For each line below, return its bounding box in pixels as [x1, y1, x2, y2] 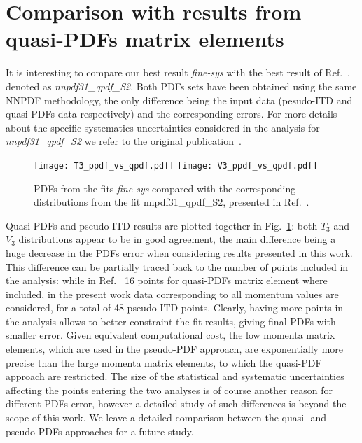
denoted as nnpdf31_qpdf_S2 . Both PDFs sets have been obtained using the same [6, 78, 357, 93]
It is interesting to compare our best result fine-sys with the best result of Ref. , [6, 65, 350, 80]
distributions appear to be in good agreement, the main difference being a [18, 232, 336, 246]
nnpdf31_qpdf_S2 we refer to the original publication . [6, 134, 242, 148]
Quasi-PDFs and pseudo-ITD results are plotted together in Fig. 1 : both [6, 218, 318, 232]
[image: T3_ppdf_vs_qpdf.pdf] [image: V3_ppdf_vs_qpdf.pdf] [34, 160, 318, 171]
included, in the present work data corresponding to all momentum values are [6, 286, 339, 301]
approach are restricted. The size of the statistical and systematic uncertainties [6, 369, 344, 384]
